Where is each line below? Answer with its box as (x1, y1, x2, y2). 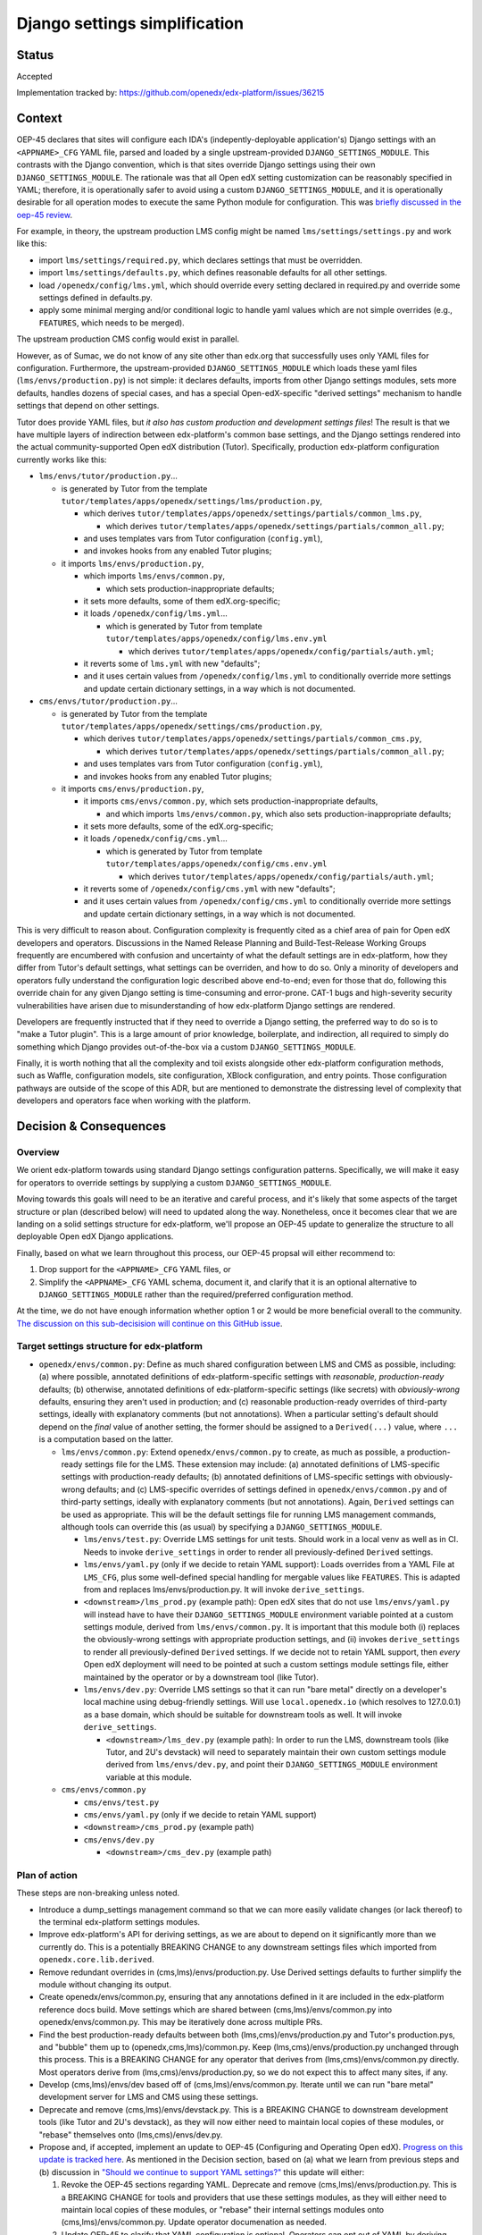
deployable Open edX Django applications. (16, 1231, 174, 1242)
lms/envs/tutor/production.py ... (38, 470, 179, 482)
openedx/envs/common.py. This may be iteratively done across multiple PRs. (38, 2017, 323, 2028)
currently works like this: (16, 454, 107, 465)
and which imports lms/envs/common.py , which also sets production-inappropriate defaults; (105, 808, 452, 819)
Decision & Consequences (16, 1118, 167, 1134)
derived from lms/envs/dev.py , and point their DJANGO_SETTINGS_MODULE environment (105, 1759, 438, 1770)
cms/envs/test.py (83, 1797, 160, 1808)
